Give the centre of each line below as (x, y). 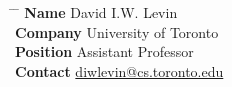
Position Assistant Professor (104, 51)
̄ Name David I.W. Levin (96, 12)
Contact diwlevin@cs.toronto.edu (119, 70)
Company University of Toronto (117, 31)
